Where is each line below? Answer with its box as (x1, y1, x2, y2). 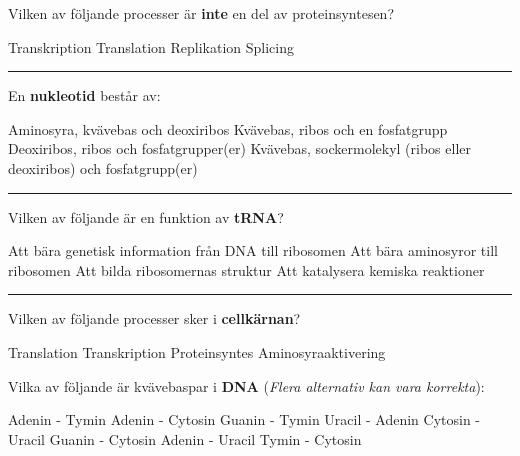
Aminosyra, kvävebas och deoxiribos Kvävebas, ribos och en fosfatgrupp (8, 118, 448, 139)
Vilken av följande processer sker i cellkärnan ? (8, 308, 301, 329)
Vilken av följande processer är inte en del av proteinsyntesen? (8, 3, 395, 23)
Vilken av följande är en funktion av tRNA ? (8, 206, 284, 227)
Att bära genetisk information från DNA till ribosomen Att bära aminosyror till (8, 240, 498, 261)
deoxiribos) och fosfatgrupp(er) (8, 157, 198, 178)
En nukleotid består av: (8, 85, 161, 106)
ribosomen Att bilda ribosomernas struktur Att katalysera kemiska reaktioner (8, 259, 485, 280)
